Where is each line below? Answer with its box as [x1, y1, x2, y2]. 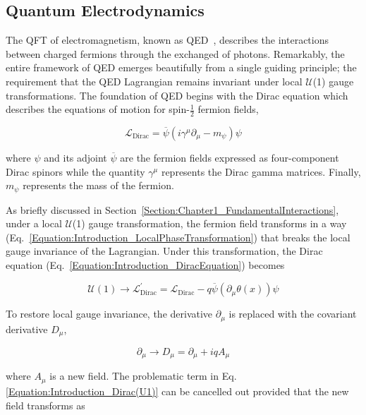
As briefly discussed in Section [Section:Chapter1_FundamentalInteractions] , [6, 202, 339, 217]
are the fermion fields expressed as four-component [120, 150, 339, 164]
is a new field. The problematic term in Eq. [49, 368, 237, 383]
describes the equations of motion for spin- [6, 102, 190, 116]
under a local [6, 216, 62, 231]
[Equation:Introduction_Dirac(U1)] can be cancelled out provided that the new [6, 383, 349, 398]
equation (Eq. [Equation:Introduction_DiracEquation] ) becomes [6, 258, 285, 272]
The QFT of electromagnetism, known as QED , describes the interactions [6, 32, 329, 47]
